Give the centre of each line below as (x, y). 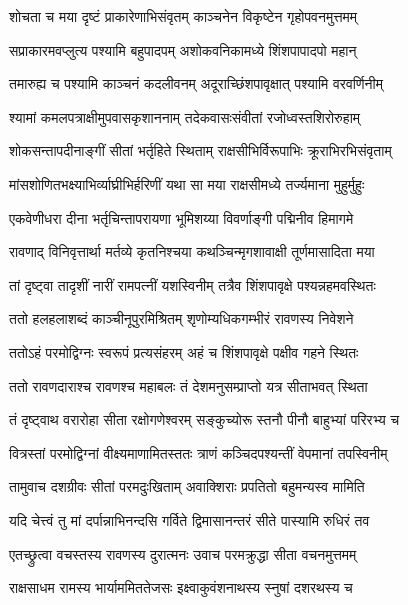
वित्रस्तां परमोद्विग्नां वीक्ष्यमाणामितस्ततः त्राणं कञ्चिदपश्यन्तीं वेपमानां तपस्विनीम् (198, 452)
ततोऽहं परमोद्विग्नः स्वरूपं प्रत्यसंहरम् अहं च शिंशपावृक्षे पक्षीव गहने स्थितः (184, 351)
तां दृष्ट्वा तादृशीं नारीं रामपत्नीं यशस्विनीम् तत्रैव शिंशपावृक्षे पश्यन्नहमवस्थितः (192, 284)
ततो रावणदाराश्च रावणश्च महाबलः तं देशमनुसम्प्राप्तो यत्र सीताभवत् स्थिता (188, 385)
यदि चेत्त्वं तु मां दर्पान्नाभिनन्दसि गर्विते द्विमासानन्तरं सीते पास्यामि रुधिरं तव (189, 519)
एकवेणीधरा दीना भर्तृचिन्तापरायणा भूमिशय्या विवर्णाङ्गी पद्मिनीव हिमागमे (181, 217)
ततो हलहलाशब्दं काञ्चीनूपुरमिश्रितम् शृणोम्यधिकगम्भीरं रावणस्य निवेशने (181, 318)
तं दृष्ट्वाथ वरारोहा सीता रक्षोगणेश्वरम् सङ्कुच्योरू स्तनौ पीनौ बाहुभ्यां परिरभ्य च (204, 419)
